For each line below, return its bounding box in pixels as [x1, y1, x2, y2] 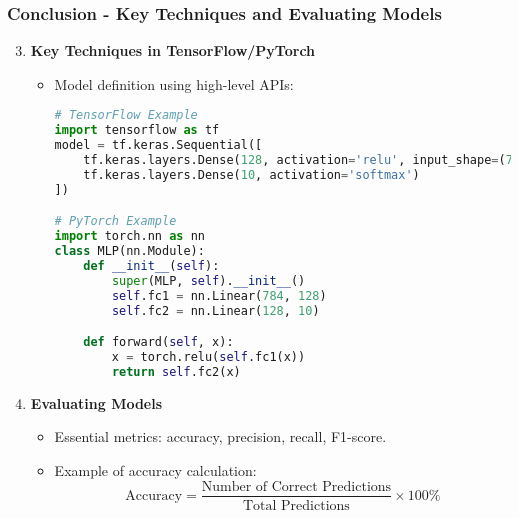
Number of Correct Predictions [201, 479, 392, 494]
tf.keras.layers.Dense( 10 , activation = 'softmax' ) [83, 167, 420, 182]
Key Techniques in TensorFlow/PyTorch [30, 40, 316, 61]
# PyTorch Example [54, 214, 177, 229]
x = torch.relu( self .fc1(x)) [111, 349, 306, 364]
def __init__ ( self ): [83, 258, 220, 273]
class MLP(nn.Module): [54, 244, 205, 259]
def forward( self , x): [83, 335, 234, 350]
